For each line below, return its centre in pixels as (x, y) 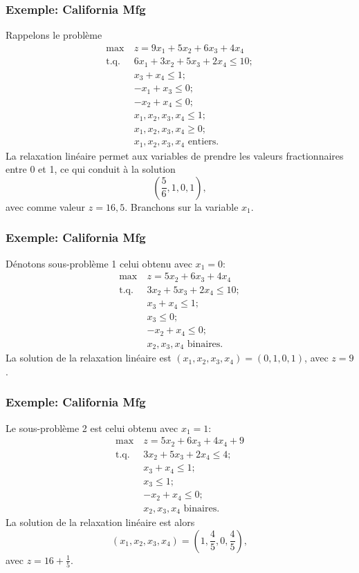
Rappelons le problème (54, 35)
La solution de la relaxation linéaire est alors (100, 522)
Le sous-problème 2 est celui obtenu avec (92, 428)
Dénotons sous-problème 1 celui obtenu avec (99, 263)
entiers (202, 142)
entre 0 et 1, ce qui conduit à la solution (91, 169)
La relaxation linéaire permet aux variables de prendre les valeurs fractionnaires (175, 155)
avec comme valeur (46, 206)
